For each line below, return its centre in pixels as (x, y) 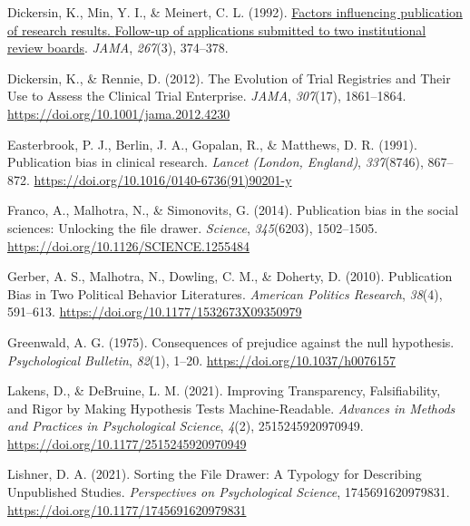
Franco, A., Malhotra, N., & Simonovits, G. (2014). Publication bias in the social (233, 210)
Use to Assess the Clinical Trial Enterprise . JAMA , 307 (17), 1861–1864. (207, 96)
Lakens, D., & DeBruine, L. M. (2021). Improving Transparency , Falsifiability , (224, 390)
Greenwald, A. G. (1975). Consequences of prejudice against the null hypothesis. (231, 341)
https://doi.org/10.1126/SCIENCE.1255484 (128, 245)
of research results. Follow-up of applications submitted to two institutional (217, 29)
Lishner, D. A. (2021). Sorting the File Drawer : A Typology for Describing (215, 474)
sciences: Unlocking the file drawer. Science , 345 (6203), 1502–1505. (193, 227)
